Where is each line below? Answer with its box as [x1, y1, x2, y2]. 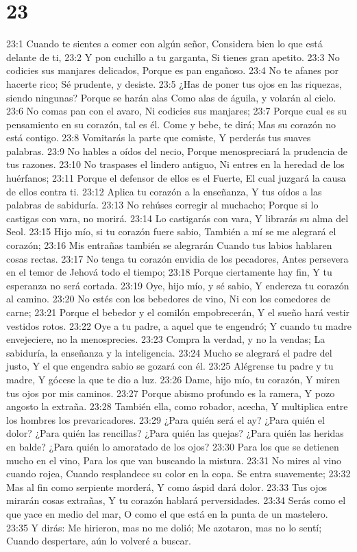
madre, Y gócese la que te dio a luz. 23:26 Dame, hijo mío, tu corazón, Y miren [6, 372, 341, 386]
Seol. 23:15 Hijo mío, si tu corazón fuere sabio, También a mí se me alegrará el [6, 224, 336, 239]
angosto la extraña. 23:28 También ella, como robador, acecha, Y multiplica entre [6, 399, 348, 413]
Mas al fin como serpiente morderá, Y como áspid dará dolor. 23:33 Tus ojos [6, 479, 328, 494]
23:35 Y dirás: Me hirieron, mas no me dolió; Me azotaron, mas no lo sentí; [6, 520, 322, 534]
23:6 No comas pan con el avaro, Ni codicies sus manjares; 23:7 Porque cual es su [6, 104, 347, 118]
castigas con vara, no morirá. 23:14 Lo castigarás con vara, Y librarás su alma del [6, 211, 349, 225]
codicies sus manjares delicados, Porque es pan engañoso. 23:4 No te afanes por [6, 63, 339, 77]
